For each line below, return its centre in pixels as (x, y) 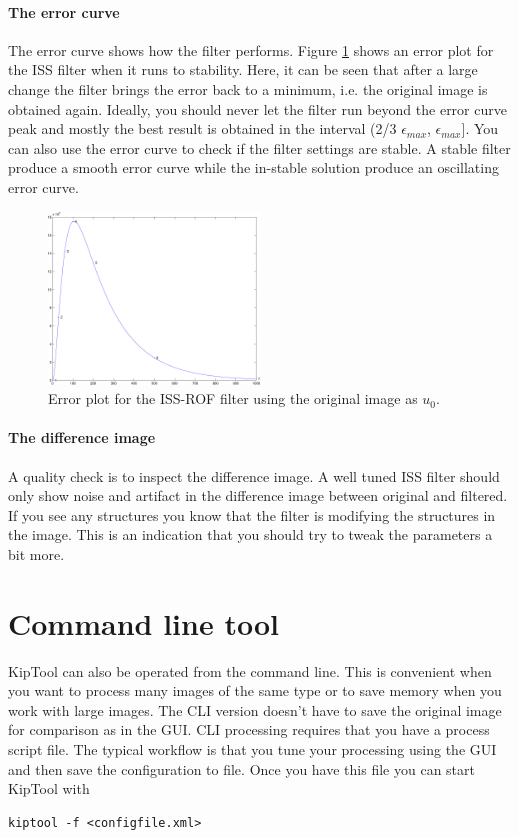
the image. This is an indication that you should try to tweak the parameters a (250, 534)
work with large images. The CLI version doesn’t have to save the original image (255, 709)
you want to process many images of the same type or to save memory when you (255, 690)
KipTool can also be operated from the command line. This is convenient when (250, 670)
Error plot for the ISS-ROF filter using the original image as (233, 398)
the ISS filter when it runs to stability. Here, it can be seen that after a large (243, 69)
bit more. (36, 553)
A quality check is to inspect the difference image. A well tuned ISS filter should (254, 475)
